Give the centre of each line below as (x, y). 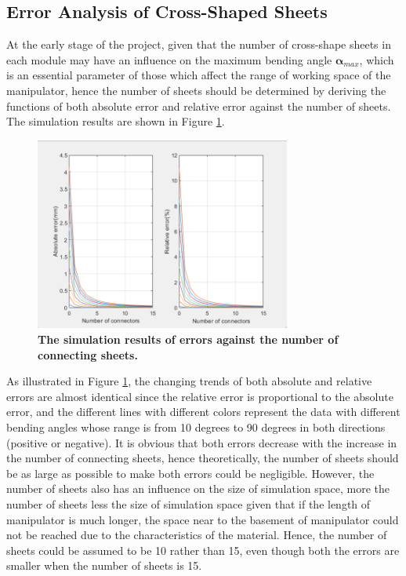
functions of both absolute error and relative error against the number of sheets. (199, 106)
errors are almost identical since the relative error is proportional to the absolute (200, 396)
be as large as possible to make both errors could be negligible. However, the (190, 473)
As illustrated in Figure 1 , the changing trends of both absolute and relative (189, 381)
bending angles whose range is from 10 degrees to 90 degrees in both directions (196, 427)
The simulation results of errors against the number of (188, 339)
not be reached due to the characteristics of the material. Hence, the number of (197, 535)
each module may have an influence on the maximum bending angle (169, 59)
